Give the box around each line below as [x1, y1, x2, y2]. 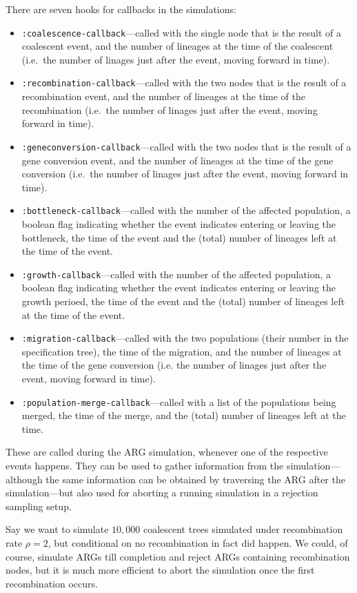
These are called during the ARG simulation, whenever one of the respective [6, 445, 328, 459]
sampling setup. [6, 498, 72, 513]
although [6, 472, 43, 486]
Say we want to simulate [6, 522, 109, 536]
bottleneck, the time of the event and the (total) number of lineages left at [21, 230, 337, 244]
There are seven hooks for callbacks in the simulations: [6, 2, 236, 16]
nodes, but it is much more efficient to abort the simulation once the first [6, 563, 315, 577]
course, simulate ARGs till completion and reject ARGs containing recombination [6, 549, 350, 563]
